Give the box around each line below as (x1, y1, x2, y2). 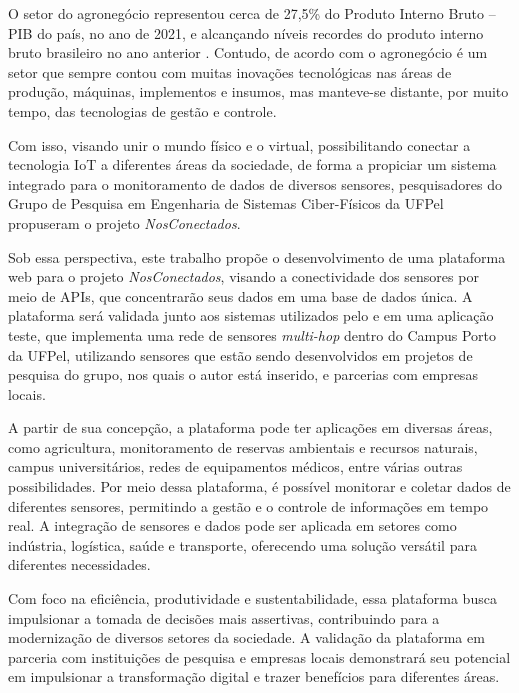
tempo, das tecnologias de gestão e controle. (8, 100, 277, 121)
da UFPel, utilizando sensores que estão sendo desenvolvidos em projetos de (8, 344, 473, 365)
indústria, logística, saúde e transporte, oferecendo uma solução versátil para (8, 534, 477, 555)
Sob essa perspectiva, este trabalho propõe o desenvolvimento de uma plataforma (8, 246, 506, 267)
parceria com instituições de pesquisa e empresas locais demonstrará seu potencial (8, 646, 511, 667)
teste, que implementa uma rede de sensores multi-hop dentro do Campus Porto (8, 324, 496, 345)
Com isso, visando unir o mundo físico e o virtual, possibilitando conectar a (8, 134, 471, 155)
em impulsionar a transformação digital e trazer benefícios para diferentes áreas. (8, 666, 500, 687)
